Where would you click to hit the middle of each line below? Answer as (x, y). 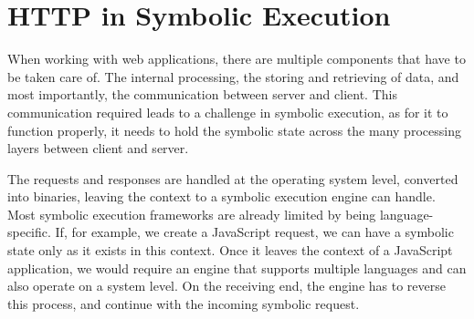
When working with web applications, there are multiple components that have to (237, 59)
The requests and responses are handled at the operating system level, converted (233, 178)
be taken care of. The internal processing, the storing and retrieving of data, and (233, 76)
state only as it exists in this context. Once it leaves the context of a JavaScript (230, 250)
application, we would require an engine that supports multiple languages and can (237, 268)
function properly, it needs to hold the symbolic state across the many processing (234, 130)
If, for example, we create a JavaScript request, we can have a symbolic (254, 232)
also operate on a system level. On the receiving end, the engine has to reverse (226, 286)
